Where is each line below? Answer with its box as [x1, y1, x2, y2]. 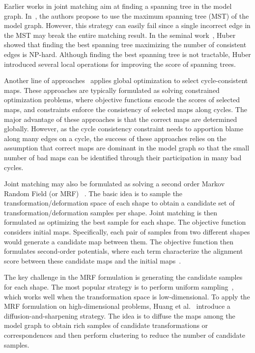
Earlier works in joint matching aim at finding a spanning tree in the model [4, 1, 232, 11]
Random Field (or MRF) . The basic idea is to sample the [4, 188, 183, 198]
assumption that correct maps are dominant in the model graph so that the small [4, 143, 250, 153]
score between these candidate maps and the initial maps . [4, 255, 181, 265]
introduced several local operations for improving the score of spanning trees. [4, 59, 236, 69]
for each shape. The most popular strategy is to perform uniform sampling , [4, 282, 234, 292]
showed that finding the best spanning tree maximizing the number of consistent [4, 39, 247, 50]
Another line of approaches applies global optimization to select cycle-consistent [4, 75, 248, 86]
